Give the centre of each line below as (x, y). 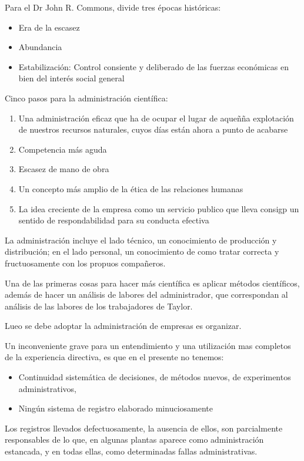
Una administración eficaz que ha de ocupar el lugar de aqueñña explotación (156, 118)
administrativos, (48, 388)
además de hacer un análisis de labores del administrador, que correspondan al (146, 294)
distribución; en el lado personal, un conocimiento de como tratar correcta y (142, 251)
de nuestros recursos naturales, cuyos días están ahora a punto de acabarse (153, 129)
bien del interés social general (71, 78)
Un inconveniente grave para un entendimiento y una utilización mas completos (148, 345)
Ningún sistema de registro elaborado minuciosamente (116, 408)
